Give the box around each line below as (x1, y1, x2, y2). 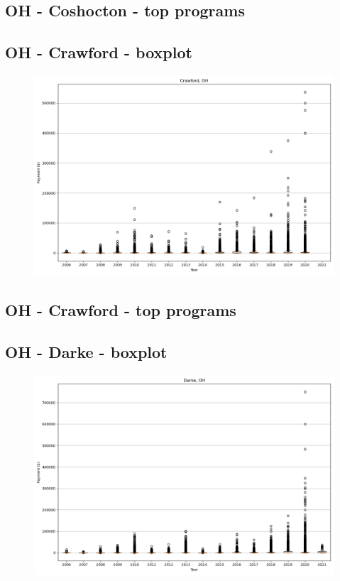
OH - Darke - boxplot (5, 341, 168, 363)
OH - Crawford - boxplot (5, 41, 192, 63)
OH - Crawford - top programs (5, 299, 236, 321)
